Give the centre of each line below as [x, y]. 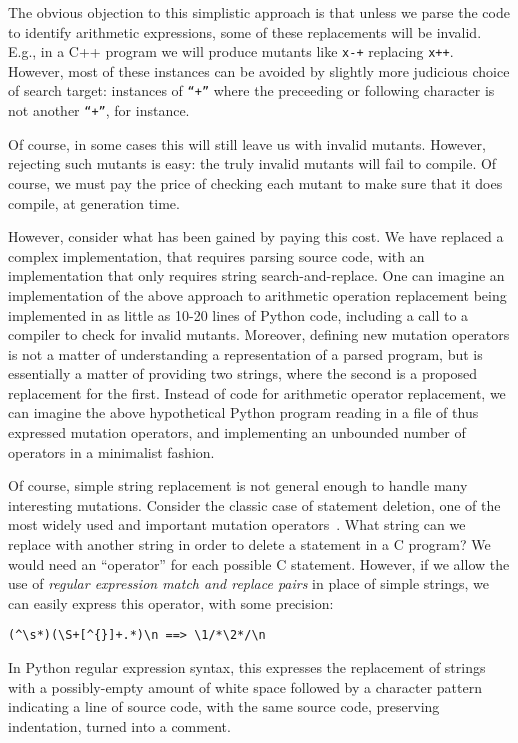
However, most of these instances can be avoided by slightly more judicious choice [259, 70]
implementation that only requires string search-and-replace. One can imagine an [256, 275]
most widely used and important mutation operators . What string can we [237, 524]
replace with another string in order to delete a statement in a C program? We [249, 544]
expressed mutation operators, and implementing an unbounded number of [237, 432]
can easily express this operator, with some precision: [171, 602]
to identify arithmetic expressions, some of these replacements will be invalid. [245, 31]
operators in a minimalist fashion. [111, 451]
